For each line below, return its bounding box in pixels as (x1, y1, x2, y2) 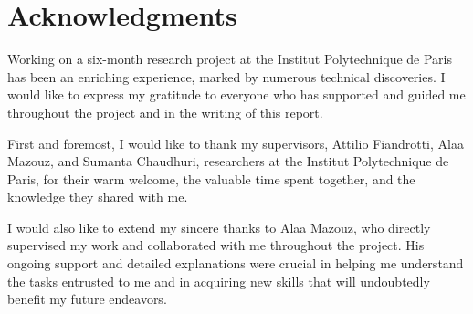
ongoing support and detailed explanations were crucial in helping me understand (7, 254, 464, 273)
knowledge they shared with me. (7, 187, 188, 206)
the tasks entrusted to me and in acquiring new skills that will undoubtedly (7, 271, 430, 290)
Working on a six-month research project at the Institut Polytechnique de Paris (7, 49, 453, 68)
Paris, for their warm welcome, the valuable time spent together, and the (7, 169, 415, 188)
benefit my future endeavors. (7, 289, 167, 309)
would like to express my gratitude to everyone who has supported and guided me (7, 85, 466, 104)
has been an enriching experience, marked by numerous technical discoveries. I (7, 67, 446, 86)
